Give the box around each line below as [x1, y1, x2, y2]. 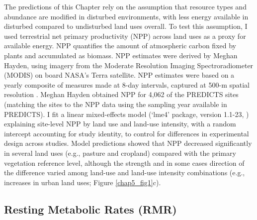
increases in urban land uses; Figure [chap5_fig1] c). [4, 177, 161, 187]
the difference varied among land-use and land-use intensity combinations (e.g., [4, 167, 245, 178]
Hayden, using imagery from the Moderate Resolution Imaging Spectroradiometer [4, 60, 254, 70]
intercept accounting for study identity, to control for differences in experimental [4, 128, 249, 138]
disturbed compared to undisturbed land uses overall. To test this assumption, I [4, 21, 248, 31]
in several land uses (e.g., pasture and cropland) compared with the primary [4, 147, 236, 158]
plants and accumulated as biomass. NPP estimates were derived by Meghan [4, 50, 238, 60]
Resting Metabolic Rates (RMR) [4, 201, 177, 217]
